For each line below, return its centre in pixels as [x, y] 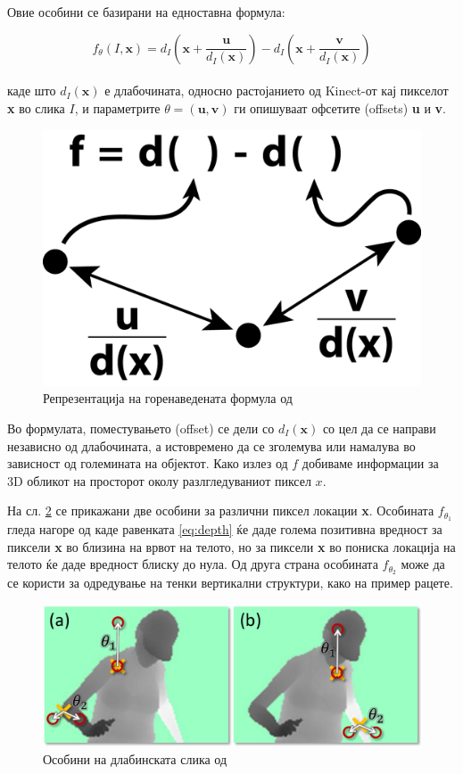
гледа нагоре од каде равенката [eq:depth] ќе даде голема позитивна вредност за [225, 529]
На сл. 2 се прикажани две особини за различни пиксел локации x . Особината [221, 511]
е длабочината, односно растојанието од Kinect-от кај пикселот [277, 91]
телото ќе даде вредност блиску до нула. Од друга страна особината [193, 564]
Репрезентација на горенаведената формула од [168, 398]
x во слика [36, 107]
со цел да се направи [379, 428]
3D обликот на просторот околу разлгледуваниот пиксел [159, 480]
